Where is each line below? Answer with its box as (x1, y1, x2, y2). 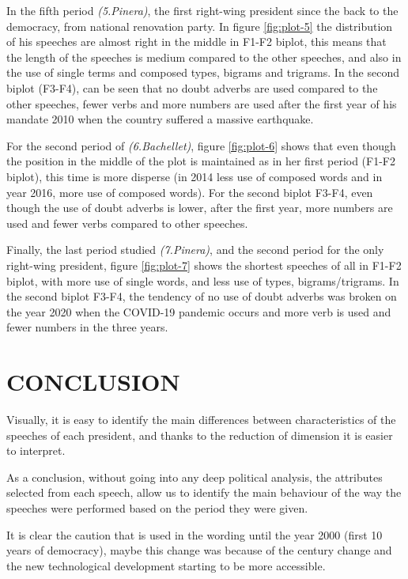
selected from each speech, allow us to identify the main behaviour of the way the (6, 484, 402, 501)
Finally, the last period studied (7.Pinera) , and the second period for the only (6, 241, 384, 258)
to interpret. (6, 442, 66, 459)
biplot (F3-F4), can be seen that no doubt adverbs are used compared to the (6, 79, 378, 96)
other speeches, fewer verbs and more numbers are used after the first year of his (6, 95, 397, 112)
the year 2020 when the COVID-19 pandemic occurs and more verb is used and (6, 303, 391, 320)
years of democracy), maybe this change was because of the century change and (6, 542, 392, 558)
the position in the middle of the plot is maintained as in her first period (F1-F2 (6, 153, 396, 169)
